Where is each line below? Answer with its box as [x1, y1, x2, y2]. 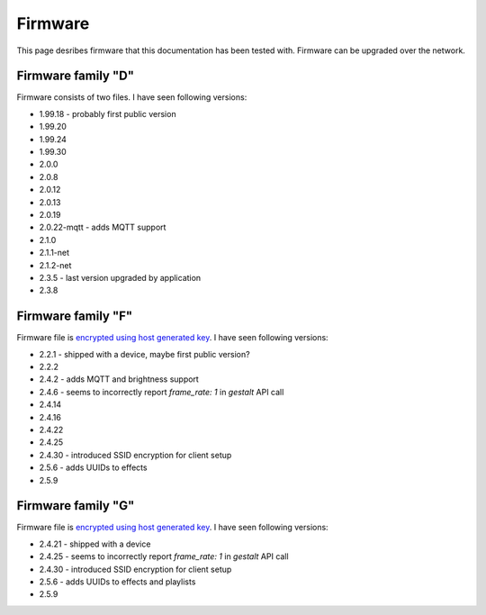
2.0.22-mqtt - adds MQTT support [39, 222, 166, 233]
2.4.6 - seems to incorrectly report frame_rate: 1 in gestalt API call [39, 386, 284, 397]
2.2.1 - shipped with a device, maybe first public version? [39, 348, 251, 359]
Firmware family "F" [16, 309, 133, 324]
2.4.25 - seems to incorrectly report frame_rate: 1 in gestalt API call [39, 551, 289, 562]
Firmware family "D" [16, 68, 135, 84]
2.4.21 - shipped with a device [39, 538, 151, 549]
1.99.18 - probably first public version [39, 108, 176, 119]
